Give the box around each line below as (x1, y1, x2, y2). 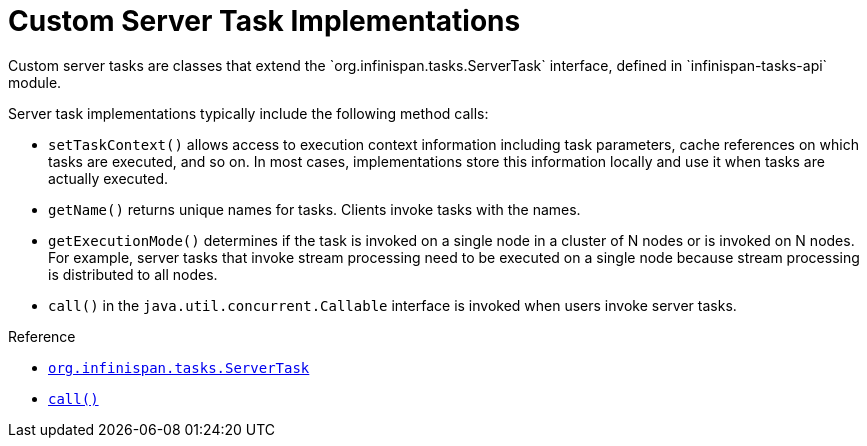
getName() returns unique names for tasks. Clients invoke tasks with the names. (48, 200, 581, 218)
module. (8, 73, 62, 91)
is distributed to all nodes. (48, 265, 218, 283)
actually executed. (48, 169, 169, 187)
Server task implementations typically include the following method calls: (8, 104, 489, 122)
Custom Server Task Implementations (8, 4, 521, 38)
